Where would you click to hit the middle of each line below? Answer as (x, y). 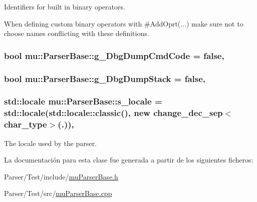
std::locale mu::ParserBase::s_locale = (83, 101)
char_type (26, 124)
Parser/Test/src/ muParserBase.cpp (58, 193)
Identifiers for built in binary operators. (65, 6)
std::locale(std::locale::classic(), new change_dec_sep (113, 113)
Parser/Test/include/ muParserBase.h (61, 176)
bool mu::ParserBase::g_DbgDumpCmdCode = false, (114, 55)
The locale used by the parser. (50, 143)
